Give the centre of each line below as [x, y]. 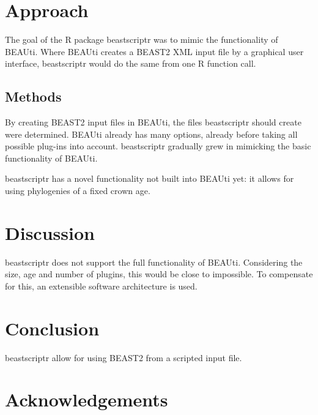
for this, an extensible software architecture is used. [101, 286]
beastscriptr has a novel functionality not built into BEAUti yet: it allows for [150, 178]
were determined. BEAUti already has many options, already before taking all [151, 134]
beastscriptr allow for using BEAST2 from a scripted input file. [124, 357]
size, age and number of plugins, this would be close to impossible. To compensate [159, 274]
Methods [33, 96]
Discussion [50, 232]
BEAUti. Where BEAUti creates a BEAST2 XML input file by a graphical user [154, 51]
